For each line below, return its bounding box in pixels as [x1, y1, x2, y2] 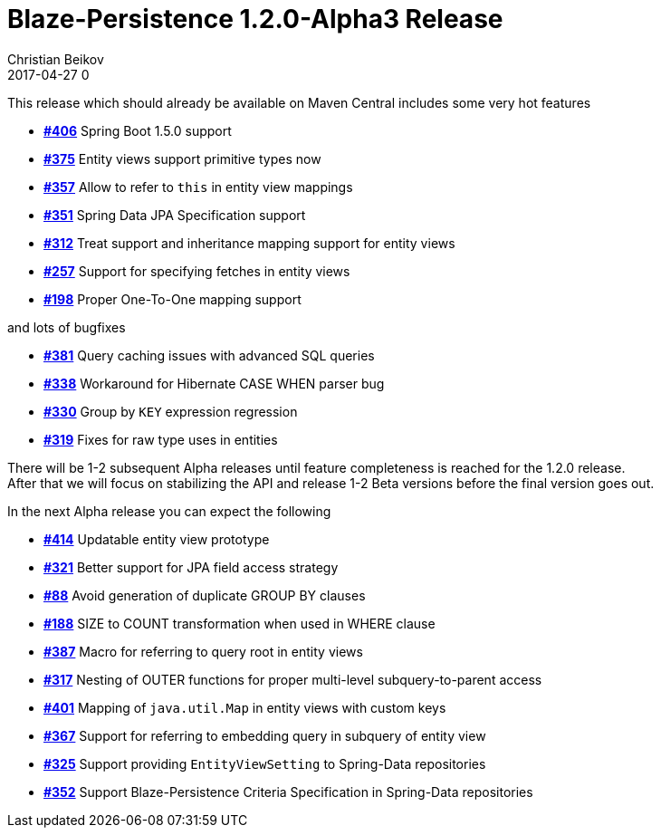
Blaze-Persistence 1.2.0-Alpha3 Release [7, 4, 503, 34]
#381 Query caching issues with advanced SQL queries [43, 347, 375, 363]
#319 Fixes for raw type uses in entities [43, 431, 278, 447]
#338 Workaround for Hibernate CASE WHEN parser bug [43, 375, 385, 391]
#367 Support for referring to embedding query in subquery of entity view [43, 727, 486, 744]
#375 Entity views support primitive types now [43, 150, 321, 167]
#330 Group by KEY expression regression [43, 403, 298, 419]
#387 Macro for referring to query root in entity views [43, 643, 363, 659]
